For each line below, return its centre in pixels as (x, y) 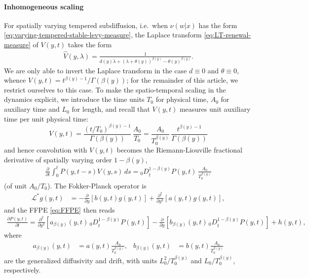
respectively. (22, 270)
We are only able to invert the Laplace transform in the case (96, 70)
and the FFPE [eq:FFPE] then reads (59, 209)
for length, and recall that (111, 109)
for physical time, (182, 99)
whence (15, 80)
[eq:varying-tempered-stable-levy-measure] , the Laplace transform (103, 35)
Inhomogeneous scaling (44, 6)
